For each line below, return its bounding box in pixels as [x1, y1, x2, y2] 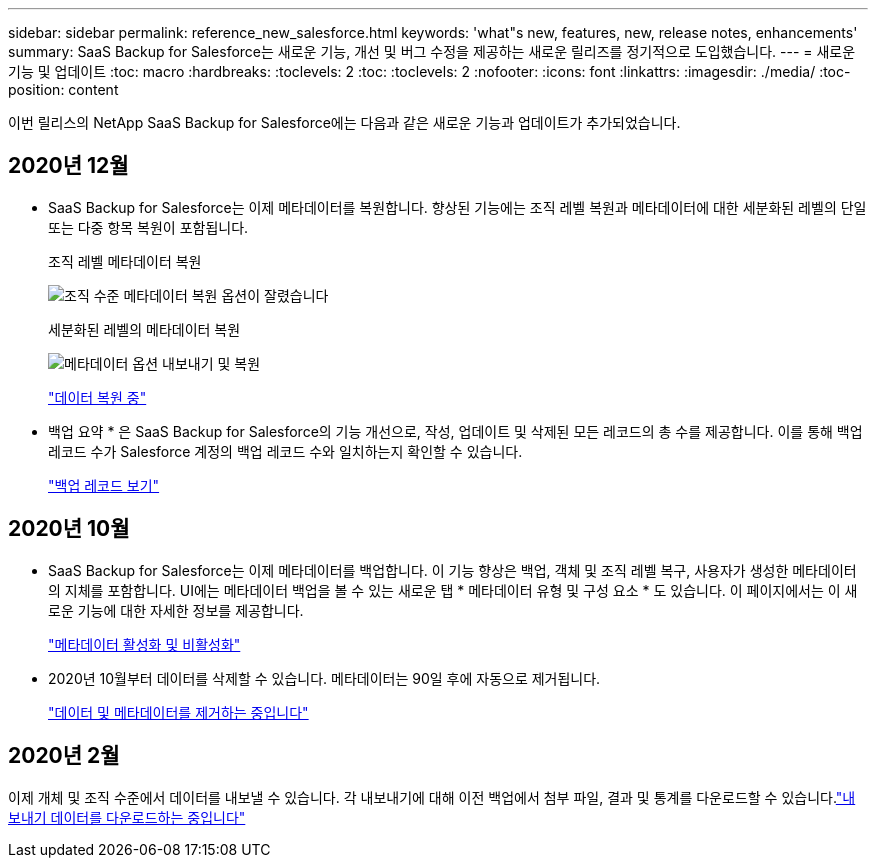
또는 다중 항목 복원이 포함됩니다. [48, 218, 249, 236]
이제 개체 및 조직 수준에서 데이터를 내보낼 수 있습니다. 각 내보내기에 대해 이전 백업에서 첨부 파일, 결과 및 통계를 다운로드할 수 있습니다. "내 [8, 788, 856, 806]
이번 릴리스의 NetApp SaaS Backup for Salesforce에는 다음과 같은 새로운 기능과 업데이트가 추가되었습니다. [8, 114, 681, 131]
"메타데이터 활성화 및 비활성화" [48, 635, 241, 653]
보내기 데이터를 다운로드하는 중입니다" [8, 808, 246, 826]
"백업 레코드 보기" [48, 476, 160, 494]
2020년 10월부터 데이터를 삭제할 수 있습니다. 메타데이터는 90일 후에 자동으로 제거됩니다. [48, 669, 601, 687]
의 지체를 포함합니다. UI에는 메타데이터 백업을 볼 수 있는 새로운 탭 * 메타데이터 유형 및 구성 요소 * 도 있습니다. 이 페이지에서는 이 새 [48, 581, 858, 599]
